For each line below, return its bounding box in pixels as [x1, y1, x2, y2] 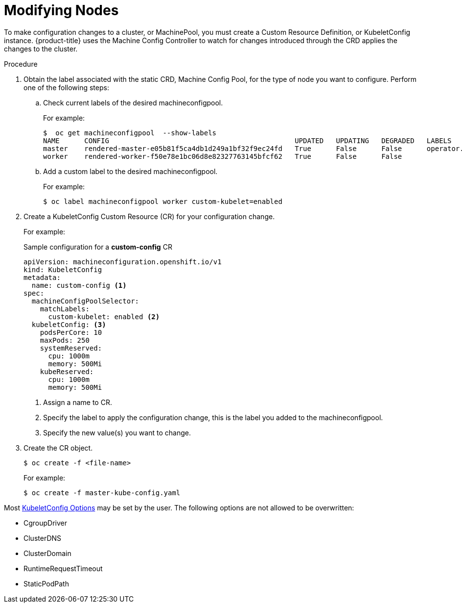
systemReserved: [40, 344, 102, 352]
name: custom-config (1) [31, 281, 127, 289]
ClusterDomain [23, 549, 71, 557]
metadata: [23, 273, 61, 281]
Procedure [4, 59, 38, 68]
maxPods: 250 [40, 336, 90, 344]
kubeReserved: [40, 367, 94, 376]
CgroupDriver [23, 518, 68, 527]
